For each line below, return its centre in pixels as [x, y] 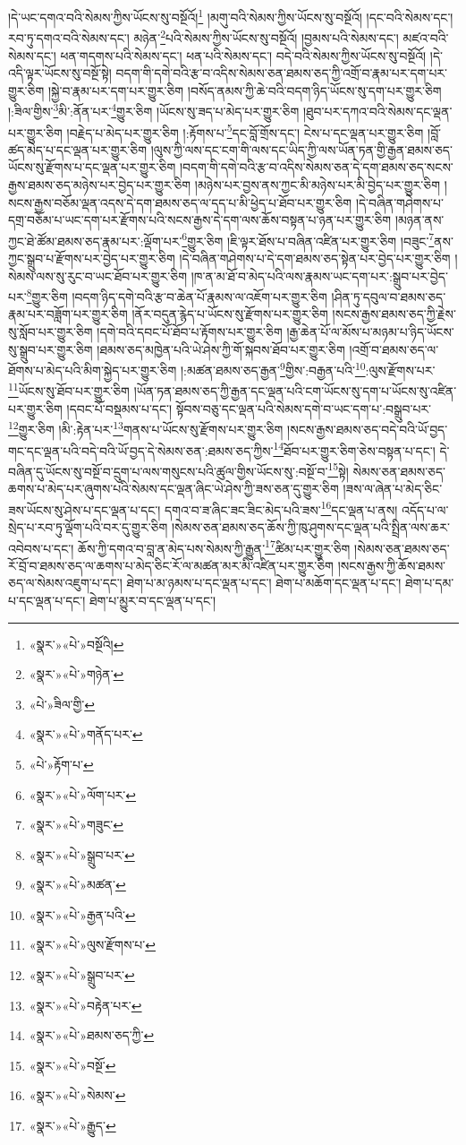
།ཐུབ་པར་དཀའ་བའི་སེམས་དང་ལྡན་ [377, 111]
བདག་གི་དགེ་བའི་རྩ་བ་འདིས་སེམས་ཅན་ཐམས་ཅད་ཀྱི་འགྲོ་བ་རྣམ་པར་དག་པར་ [282, 73]
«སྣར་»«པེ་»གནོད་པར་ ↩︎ [86, 734]
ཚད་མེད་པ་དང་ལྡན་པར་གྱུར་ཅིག [78, 149]
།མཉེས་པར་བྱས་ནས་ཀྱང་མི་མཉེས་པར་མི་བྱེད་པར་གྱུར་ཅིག [318, 184]
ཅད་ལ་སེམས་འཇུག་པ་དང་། [65, 583]
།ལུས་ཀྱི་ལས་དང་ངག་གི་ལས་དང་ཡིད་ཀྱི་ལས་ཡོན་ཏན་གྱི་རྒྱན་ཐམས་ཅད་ [301, 149]
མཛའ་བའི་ [426, 37]
